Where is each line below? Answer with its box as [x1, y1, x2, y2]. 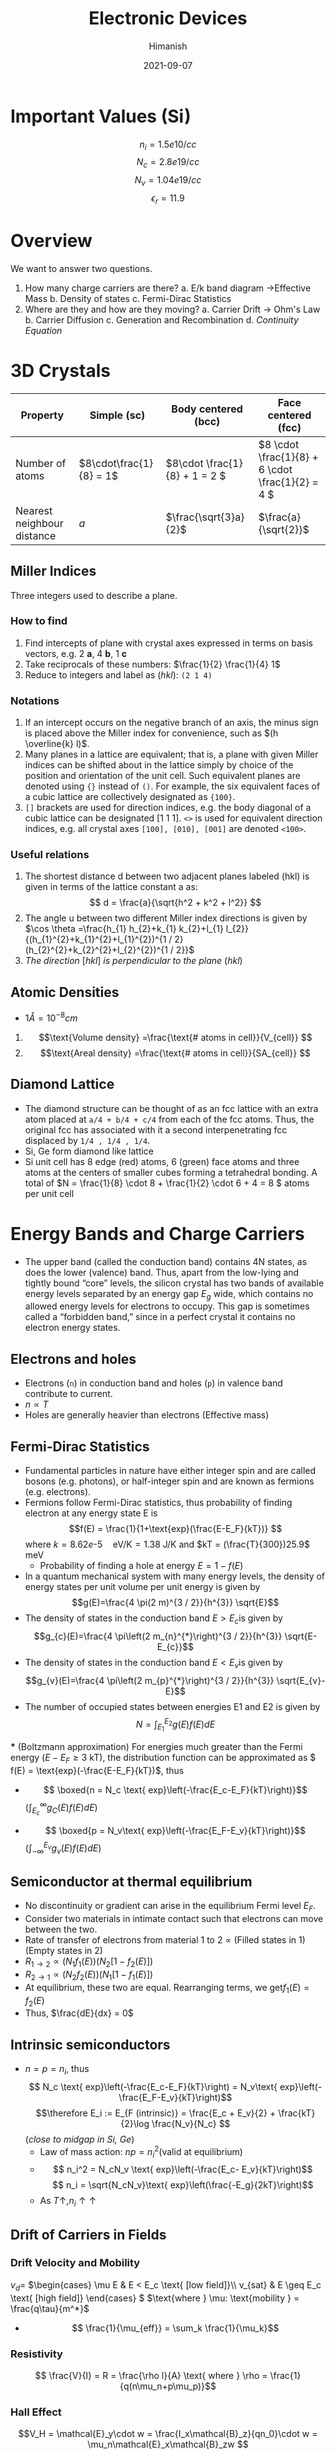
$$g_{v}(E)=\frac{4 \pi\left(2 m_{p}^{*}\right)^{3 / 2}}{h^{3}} [25, 1674, 275, 1686]
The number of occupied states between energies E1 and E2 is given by [24, 1700, 321, 1712]
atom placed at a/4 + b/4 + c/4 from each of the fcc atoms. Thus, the [24, 1113, 315, 1125]
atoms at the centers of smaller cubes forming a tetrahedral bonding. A [24, 1166, 318, 1178]
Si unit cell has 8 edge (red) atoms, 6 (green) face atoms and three [24, 1155, 300, 1167]
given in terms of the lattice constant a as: [24, 881, 198, 893]
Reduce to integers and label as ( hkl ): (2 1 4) [24, 668, 213, 681]
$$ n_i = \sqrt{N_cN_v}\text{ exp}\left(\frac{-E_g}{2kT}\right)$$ [52, 2179, 314, 2191]
